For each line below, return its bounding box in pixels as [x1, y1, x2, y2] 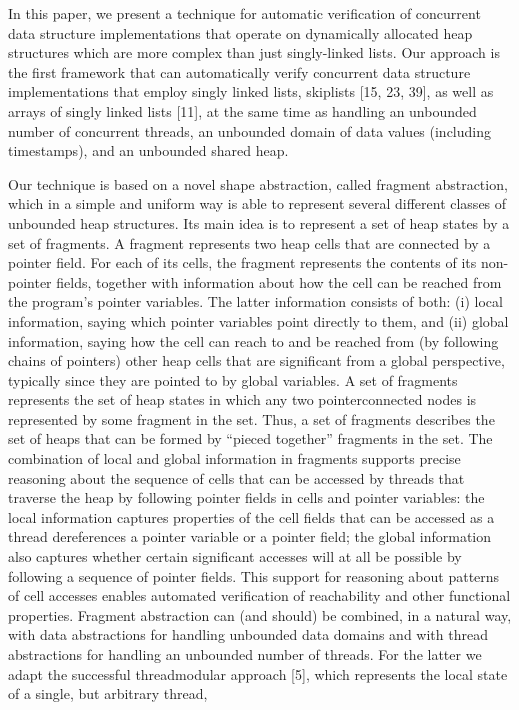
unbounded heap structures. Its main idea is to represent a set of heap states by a [8, 212, 510, 233]
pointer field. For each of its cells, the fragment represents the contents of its [8, 252, 477, 273]
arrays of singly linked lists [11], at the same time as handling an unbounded [8, 100, 477, 121]
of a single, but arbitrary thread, [8, 683, 208, 704]
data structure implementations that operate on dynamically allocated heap [8, 22, 473, 43]
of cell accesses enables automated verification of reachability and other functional [8, 585, 511, 606]
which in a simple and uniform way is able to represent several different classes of [8, 193, 507, 214]
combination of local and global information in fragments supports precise [8, 448, 461, 469]
